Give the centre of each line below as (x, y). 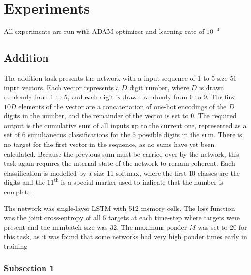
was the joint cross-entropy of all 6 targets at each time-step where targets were (122, 218)
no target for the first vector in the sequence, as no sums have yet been (109, 144)
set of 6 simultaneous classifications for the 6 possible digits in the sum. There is (123, 135)
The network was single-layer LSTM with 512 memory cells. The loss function (119, 208)
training (16, 246)
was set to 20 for (222, 227)
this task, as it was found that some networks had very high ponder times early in (125, 236)
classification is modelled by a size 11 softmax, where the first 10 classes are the (122, 172)
